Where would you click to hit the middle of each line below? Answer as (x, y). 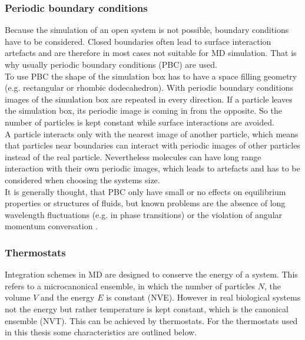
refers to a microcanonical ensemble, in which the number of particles (130, 285)
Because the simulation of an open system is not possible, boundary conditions (147, 30)
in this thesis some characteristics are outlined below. (101, 332)
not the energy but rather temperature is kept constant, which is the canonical (147, 308)
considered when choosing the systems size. (82, 179)
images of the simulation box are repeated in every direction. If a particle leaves (149, 99)
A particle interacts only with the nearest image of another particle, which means (152, 133)
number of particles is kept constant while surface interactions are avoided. (140, 122)
